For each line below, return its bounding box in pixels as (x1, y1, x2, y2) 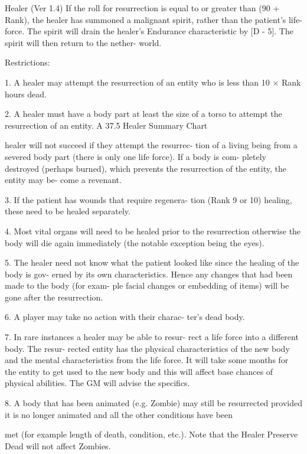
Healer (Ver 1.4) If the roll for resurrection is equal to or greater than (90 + (5, 2, 280, 14)
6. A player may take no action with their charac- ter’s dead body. (5, 311, 245, 323)
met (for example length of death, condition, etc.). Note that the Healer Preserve (5, 428, 298, 440)
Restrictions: (5, 56, 50, 68)
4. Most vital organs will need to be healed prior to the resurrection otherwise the (5, 224, 301, 237)
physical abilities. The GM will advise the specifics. (5, 377, 190, 389)
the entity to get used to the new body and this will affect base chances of (5, 365, 273, 377)
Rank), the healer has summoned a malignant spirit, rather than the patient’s (5, 13, 286, 25)
